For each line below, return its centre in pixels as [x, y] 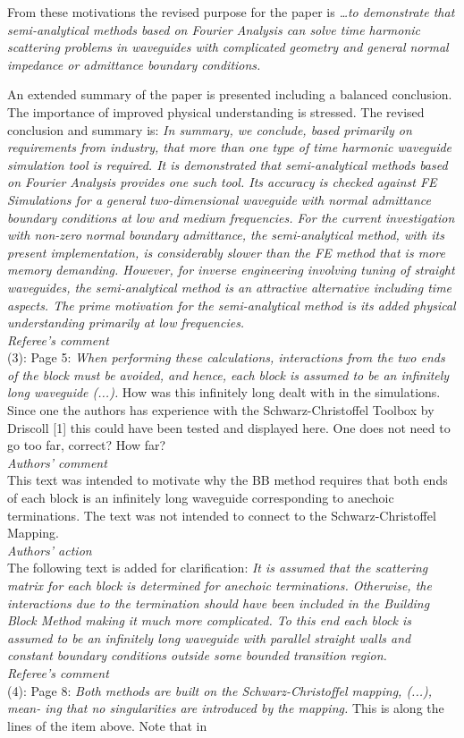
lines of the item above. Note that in [107, 725]
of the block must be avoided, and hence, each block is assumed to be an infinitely [228, 374]
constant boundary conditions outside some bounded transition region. [197, 655]
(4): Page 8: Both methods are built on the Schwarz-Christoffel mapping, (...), [220, 690]
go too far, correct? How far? [87, 445]
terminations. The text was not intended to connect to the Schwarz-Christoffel [222, 515]
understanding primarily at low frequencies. [126, 322]
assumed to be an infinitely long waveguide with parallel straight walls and [209, 637]
